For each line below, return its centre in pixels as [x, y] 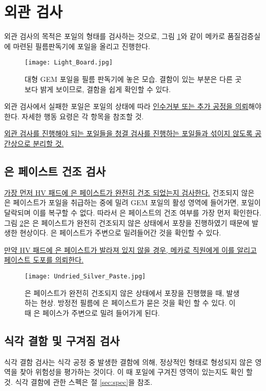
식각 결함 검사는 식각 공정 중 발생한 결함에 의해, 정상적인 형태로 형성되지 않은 [128, 362]
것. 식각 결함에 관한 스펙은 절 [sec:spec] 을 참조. [78, 382]
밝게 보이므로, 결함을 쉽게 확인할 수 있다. [106, 89]
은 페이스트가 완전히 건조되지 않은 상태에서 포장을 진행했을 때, [124, 292]
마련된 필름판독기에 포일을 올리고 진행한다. [81, 46]
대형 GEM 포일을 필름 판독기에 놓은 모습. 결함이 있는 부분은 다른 [129, 79]
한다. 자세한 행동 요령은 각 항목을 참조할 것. [74, 116]
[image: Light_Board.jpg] [69, 63]
